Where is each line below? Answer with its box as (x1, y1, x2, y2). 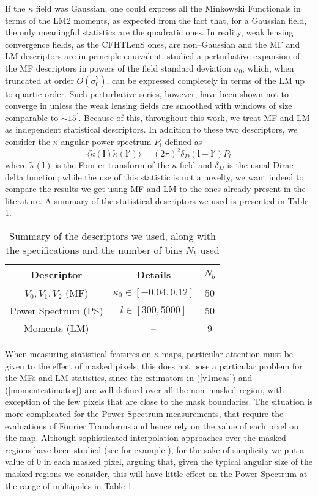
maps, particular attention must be (161, 347, 294, 360)
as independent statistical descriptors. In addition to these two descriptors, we (5, 123, 298, 136)
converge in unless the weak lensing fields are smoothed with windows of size (5, 99, 292, 112)
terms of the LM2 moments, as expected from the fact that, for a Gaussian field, (5, 13, 307, 26)
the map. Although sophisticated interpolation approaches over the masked (5, 431, 286, 444)
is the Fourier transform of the (55, 158, 169, 171)
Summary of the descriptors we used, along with (9, 229, 216, 243)
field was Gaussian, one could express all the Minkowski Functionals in (35, 2, 301, 14)
